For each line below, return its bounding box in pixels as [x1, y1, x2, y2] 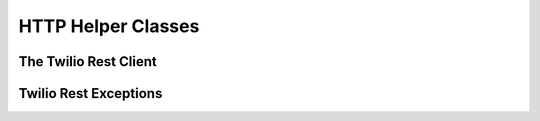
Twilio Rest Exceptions [18, 85, 163, 102]
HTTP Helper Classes [18, 15, 200, 37]
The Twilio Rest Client [18, 53, 157, 70]
